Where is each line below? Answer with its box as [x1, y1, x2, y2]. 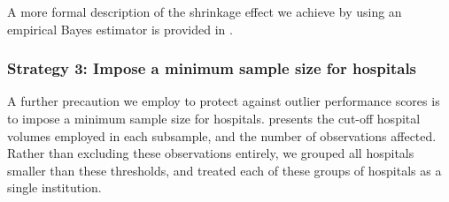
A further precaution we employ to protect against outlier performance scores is [7, 92, 440, 110]
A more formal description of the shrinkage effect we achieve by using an [7, 3, 402, 20]
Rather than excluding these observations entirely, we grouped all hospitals [7, 144, 414, 162]
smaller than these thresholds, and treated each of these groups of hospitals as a [7, 161, 442, 179]
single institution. [7, 178, 102, 197]
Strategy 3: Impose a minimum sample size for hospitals [7, 57, 417, 79]
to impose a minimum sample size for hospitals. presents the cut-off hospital [7, 109, 421, 127]
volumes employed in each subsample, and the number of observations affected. [7, 126, 437, 145]
